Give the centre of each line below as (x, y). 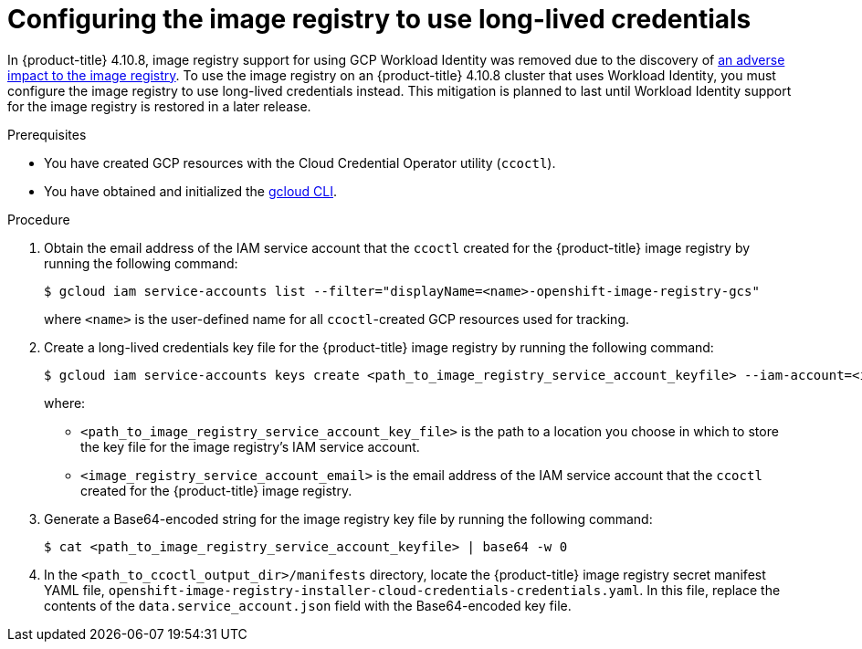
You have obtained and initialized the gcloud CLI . (191, 191)
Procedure (39, 219)
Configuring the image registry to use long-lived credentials (379, 19)
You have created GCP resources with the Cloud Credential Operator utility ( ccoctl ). (300, 162)
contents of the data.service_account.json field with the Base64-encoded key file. (308, 605)
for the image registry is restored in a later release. (159, 106)
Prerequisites (47, 134)
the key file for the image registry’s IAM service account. (250, 446)
